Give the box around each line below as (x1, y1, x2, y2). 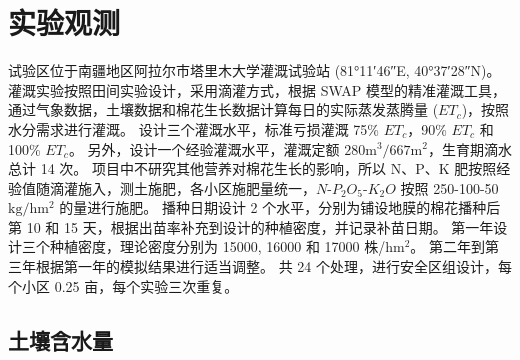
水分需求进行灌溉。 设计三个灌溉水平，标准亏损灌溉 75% (8, 118, 379, 139)
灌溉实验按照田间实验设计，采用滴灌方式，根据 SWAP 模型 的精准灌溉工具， (8, 79, 506, 100)
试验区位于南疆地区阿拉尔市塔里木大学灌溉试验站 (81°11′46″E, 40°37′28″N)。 (8, 60, 501, 81)
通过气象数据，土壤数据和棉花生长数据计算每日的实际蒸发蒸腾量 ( (8, 99, 439, 120)
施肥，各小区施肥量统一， (147, 177, 316, 198)
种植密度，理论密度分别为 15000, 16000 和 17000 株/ (49, 236, 386, 257)
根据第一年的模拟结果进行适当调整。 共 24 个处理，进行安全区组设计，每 (35, 256, 512, 277)
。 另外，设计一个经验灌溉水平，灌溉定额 (68, 138, 340, 159)
